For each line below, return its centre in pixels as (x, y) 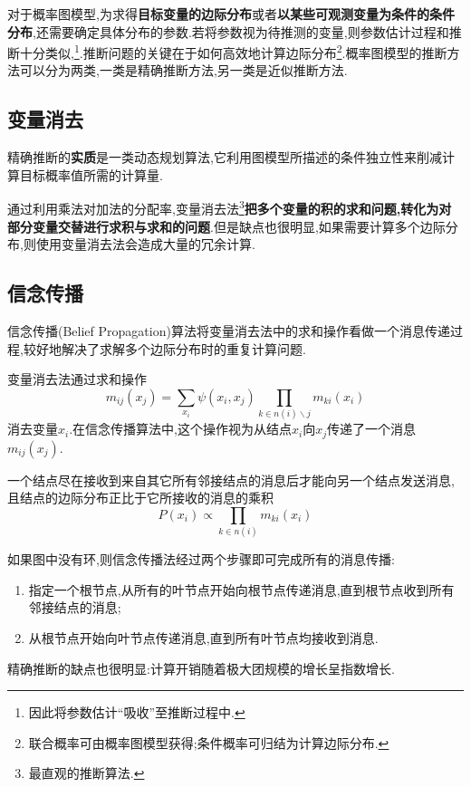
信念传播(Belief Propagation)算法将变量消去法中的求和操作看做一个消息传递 (229, 331)
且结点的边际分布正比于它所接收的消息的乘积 (140, 498)
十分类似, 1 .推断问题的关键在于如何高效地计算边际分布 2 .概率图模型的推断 (233, 51)
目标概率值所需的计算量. (91, 174)
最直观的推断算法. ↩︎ (87, 773)
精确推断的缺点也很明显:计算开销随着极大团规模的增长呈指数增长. (201, 668)
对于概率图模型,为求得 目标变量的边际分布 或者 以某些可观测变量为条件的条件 (231, 14)
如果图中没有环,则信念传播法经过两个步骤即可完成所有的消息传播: (201, 559)
